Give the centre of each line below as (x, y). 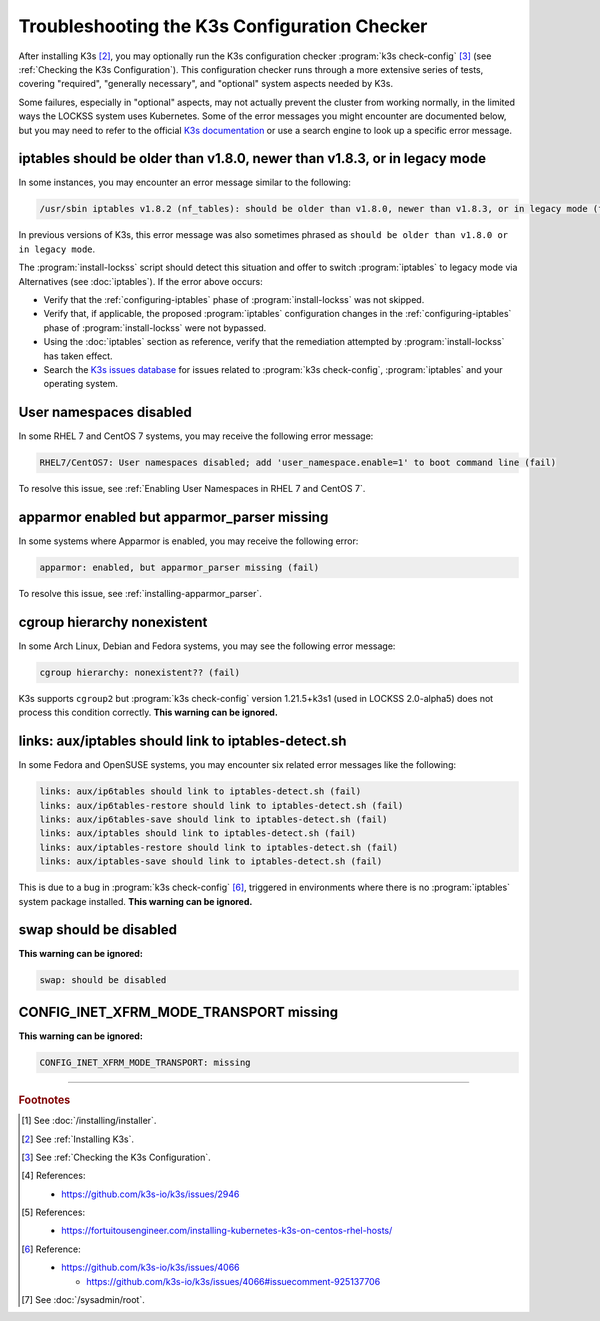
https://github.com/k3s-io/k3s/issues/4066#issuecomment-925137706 (233, 1281)
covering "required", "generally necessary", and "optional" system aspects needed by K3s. (206, 84)
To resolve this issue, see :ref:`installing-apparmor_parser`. (140, 594)
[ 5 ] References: (53, 1212)
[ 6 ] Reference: (51, 1249)
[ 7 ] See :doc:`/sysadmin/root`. (83, 1300)
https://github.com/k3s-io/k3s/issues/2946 (150, 1194)
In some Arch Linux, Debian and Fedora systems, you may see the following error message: (207, 646)
